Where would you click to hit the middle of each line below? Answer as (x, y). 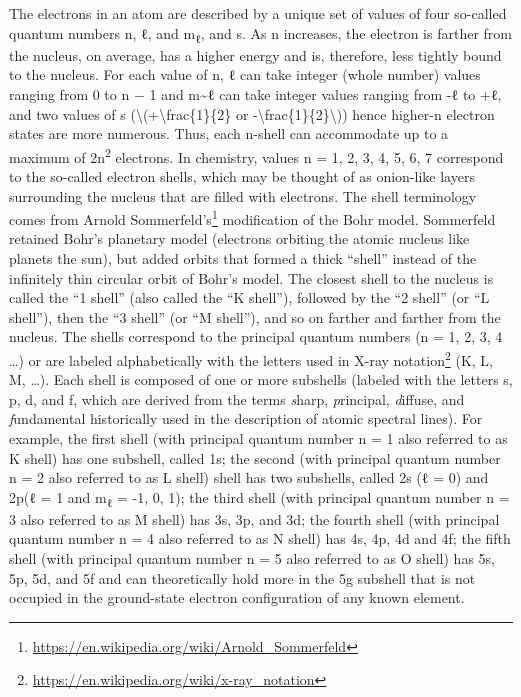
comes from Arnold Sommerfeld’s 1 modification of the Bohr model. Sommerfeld (252, 217)
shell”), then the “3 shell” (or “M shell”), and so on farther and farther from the (255, 316)
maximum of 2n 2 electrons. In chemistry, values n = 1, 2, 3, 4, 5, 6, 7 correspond (256, 155)
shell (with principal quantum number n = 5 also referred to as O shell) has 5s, (252, 558)
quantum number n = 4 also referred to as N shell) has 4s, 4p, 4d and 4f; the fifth (260, 538)
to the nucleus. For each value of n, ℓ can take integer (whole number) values (245, 74)
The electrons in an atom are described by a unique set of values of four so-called (258, 13)
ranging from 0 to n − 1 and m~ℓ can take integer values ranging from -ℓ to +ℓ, (255, 93)
